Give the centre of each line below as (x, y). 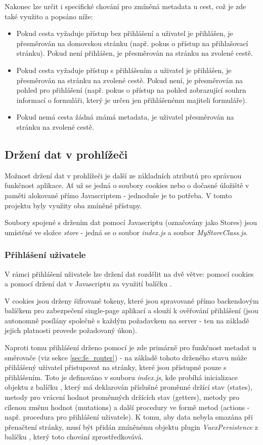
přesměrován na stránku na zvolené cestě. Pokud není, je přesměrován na (129, 80)
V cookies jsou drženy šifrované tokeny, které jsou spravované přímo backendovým (132, 300)
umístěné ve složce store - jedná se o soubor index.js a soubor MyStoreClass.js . (126, 232)
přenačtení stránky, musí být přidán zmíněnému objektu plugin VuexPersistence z (131, 427)
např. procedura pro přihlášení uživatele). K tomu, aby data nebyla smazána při (129, 417)
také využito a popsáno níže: (49, 16)
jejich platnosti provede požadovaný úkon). (71, 330)
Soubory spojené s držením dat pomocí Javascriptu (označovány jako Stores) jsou (131, 222)
